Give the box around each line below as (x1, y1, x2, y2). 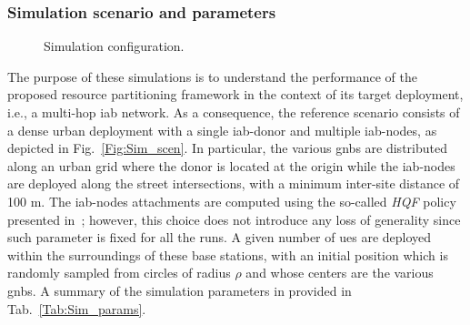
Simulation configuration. (44, 36, 185, 56)
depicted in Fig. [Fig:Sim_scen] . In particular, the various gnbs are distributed (7, 138, 447, 157)
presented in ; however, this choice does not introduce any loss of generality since (7, 209, 461, 229)
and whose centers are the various (245, 263, 434, 282)
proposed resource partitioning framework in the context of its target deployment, (7, 85, 464, 104)
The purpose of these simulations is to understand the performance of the (7, 66, 417, 86)
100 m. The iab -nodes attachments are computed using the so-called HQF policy (7, 191, 456, 210)
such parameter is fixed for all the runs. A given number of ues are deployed (7, 228, 432, 247)
